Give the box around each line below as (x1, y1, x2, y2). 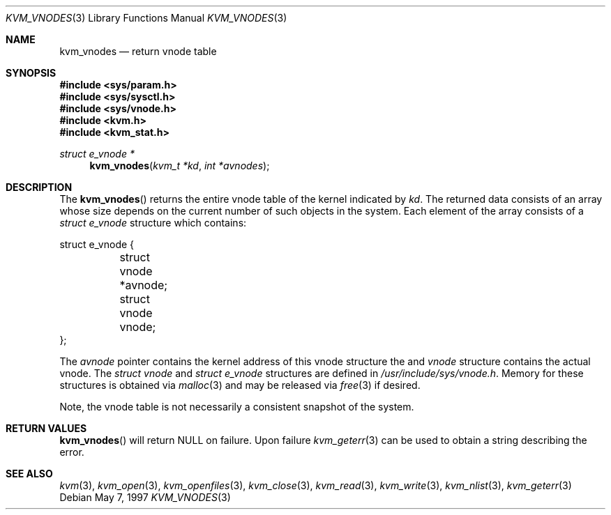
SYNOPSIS (6, 67, 56, 79)
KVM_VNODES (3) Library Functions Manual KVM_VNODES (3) (6, 12, 287, 24)
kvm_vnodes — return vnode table (59, 45, 217, 57)
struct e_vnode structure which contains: (59, 217, 247, 229)
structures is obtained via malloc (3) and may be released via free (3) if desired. (59, 379, 421, 391)
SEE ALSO (6, 468, 53, 479)
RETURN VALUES (6, 422, 87, 434)
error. (59, 446, 84, 458)
